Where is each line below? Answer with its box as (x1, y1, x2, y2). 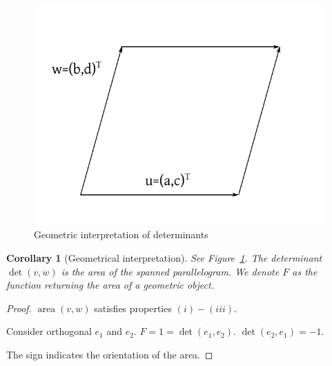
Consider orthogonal (6, 324, 92, 338)
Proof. (6, 300, 32, 315)
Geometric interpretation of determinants (34, 227, 208, 242)
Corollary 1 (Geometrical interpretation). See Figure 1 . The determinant (6, 251, 322, 265)
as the (292, 264, 318, 278)
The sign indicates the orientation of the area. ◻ (6, 347, 213, 361)
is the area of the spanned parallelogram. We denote (61, 264, 280, 278)
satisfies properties (94, 300, 172, 315)
